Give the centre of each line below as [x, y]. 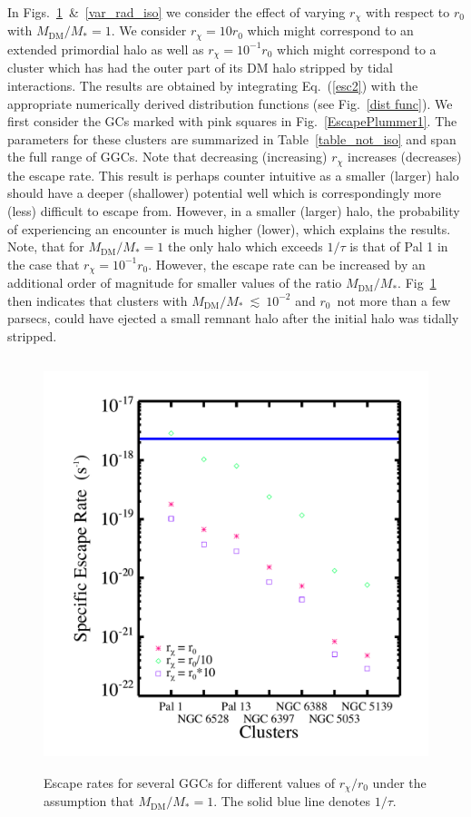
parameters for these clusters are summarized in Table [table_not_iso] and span [232, 138]
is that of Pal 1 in [399, 246]
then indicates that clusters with [98, 300]
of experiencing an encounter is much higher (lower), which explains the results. [229, 228]
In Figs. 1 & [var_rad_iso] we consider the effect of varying [177, 12]
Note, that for [46, 246]
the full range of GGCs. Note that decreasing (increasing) [167, 157]
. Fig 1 [417, 283]
